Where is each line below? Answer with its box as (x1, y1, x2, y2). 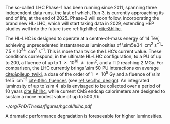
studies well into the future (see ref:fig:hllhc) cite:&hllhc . (5, 26, 122, 32)
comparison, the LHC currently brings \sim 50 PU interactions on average (5, 65, 159, 71)
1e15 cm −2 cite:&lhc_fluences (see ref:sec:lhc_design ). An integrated (5, 76, 150, 84)
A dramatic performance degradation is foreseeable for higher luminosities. (5, 113, 163, 119)
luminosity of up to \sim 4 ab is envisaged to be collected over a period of (5, 83, 161, 89)
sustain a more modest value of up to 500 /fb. (5, 94, 101, 100)
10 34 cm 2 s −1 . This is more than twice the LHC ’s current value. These (16, 47, 162, 54)
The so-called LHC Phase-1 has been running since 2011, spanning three (5, 5, 157, 10)
